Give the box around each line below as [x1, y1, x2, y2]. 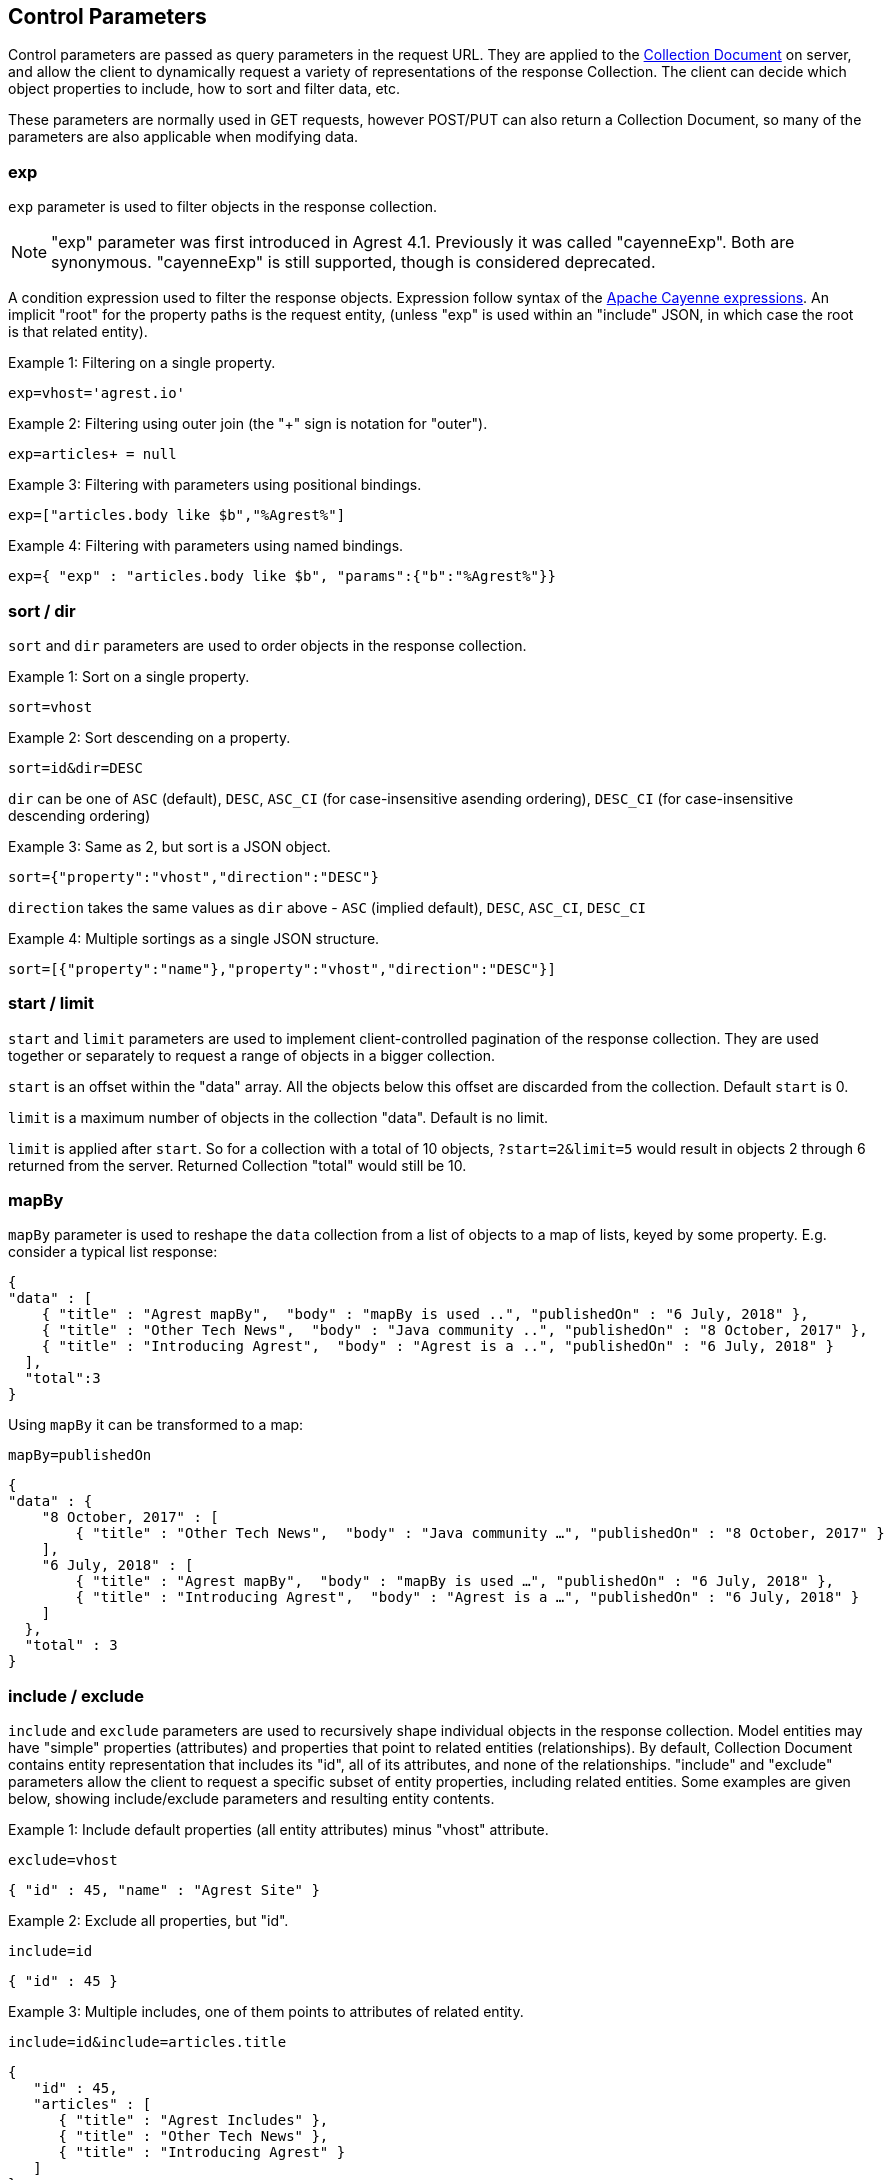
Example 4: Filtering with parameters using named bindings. [8, 537, 404, 555]
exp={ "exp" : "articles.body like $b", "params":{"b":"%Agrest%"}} [8, 568, 556, 585]
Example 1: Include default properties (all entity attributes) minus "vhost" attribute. [8, 1821, 549, 1839]
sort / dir [8, 600, 76, 621]
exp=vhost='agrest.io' [8, 385, 186, 402]
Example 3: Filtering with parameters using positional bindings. [8, 476, 422, 494]
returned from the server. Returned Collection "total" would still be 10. [8, 1156, 467, 1174]
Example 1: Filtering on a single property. [8, 354, 276, 372]
